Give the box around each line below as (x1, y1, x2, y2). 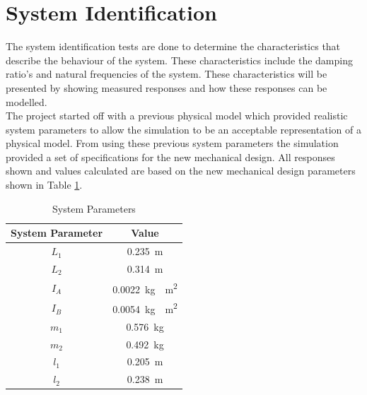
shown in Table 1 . (6, 177, 83, 192)
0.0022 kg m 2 (112, 279, 177, 296)
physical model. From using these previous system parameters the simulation (6, 136, 339, 151)
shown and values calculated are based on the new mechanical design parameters (6, 163, 356, 178)
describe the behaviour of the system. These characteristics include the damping (6, 52, 353, 67)
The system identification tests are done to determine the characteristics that (6, 39, 341, 54)
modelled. (6, 94, 47, 109)
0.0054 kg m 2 (112, 300, 177, 316)
